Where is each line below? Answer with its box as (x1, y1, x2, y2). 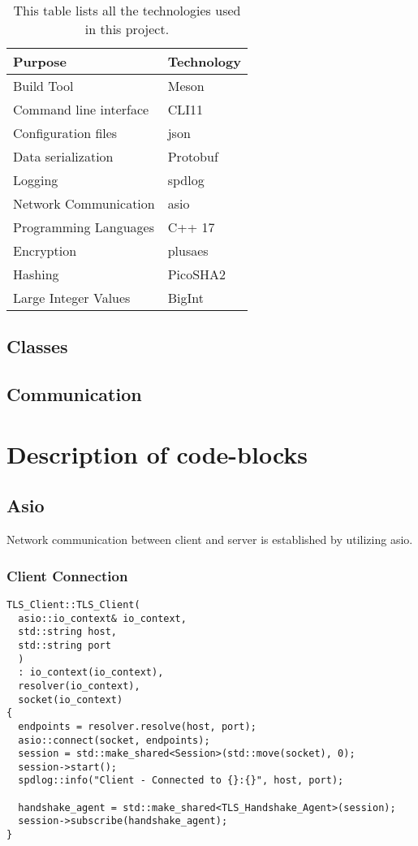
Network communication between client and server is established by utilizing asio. (6, 531, 413, 548)
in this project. (84, 19, 170, 38)
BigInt (167, 288, 204, 307)
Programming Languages (13, 218, 154, 236)
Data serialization (13, 147, 114, 166)
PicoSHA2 (167, 265, 226, 283)
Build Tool (13, 76, 74, 95)
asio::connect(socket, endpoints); (18, 734, 210, 746)
